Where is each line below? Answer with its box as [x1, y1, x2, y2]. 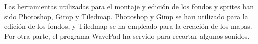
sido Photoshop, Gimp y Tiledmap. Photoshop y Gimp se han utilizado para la [4, 11, 248, 21]
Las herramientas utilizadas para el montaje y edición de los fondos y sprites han [4, 1, 254, 11]
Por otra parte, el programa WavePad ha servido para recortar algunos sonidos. [4, 30, 250, 41]
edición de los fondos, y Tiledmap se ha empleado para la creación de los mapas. [4, 21, 252, 31]
